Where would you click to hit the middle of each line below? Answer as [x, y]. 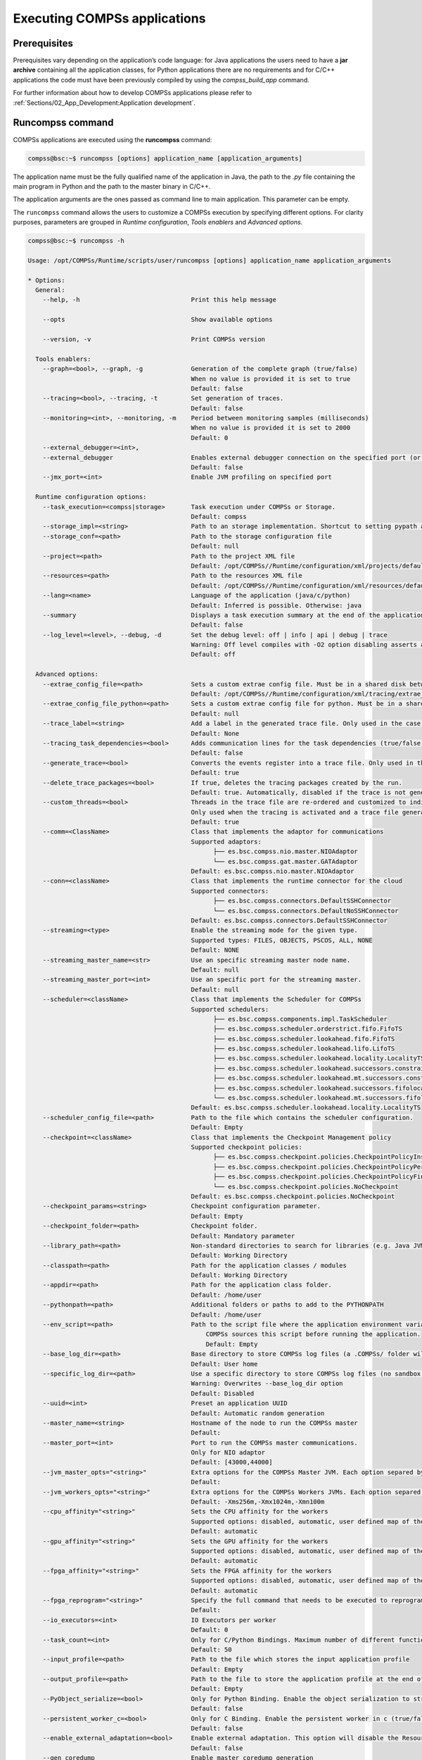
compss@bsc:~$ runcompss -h [76, 241]
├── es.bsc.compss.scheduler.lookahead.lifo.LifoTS [304, 1049]
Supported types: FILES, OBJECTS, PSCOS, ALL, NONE [282, 940]
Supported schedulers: [230, 1009]
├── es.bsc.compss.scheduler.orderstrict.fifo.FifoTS [308, 1029]
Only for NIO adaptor [228, 1453]
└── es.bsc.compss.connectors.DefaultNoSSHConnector [306, 911]
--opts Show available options [158, 320]
